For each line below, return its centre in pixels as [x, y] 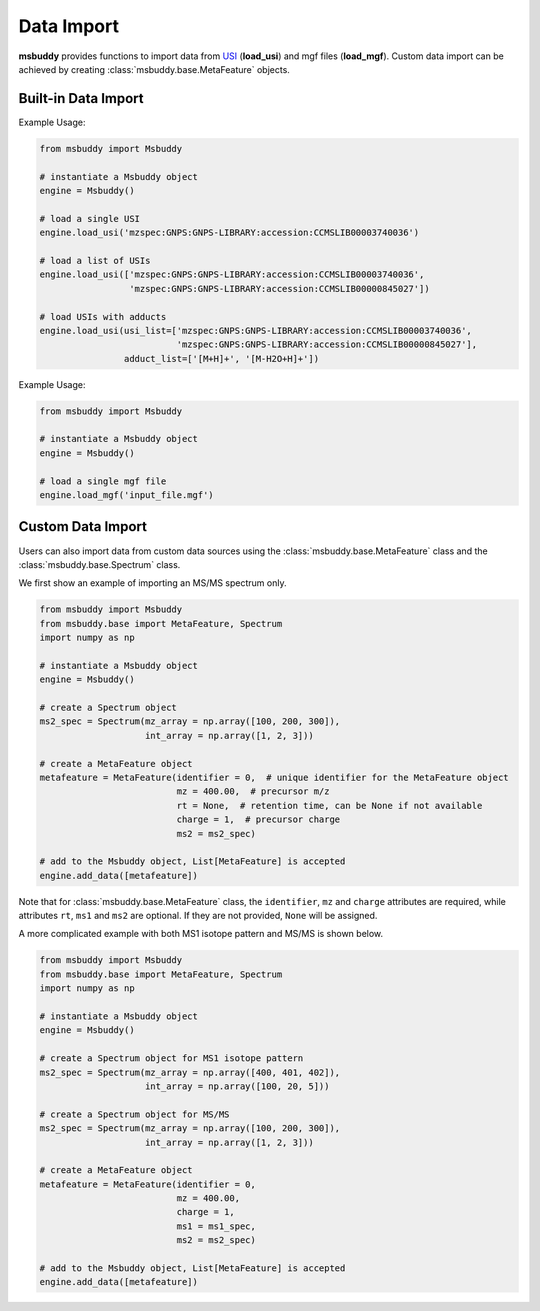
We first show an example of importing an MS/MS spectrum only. [152, 583]
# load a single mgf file [103, 481]
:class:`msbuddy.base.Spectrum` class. [99, 564]
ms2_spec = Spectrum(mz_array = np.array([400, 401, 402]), [190, 1072]
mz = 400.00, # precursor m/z [253, 791]
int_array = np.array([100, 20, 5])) [237, 1086]
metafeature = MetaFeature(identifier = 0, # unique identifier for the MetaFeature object [274, 777]
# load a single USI [89, 218]
